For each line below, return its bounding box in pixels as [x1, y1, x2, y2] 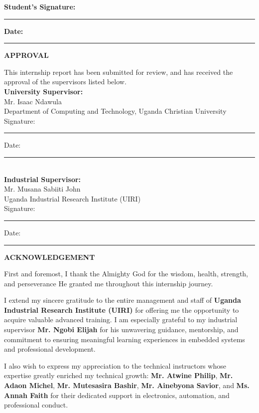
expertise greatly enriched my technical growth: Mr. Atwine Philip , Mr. [4, 370, 233, 381]
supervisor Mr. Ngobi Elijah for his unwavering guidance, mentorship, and [4, 324, 239, 335]
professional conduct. [4, 400, 68, 410]
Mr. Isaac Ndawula [4, 96, 62, 106]
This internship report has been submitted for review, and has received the [4, 66, 233, 77]
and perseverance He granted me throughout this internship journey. [4, 278, 213, 288]
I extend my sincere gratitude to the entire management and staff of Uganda [4, 295, 241, 305]
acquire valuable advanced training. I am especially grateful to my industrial [4, 314, 238, 325]
